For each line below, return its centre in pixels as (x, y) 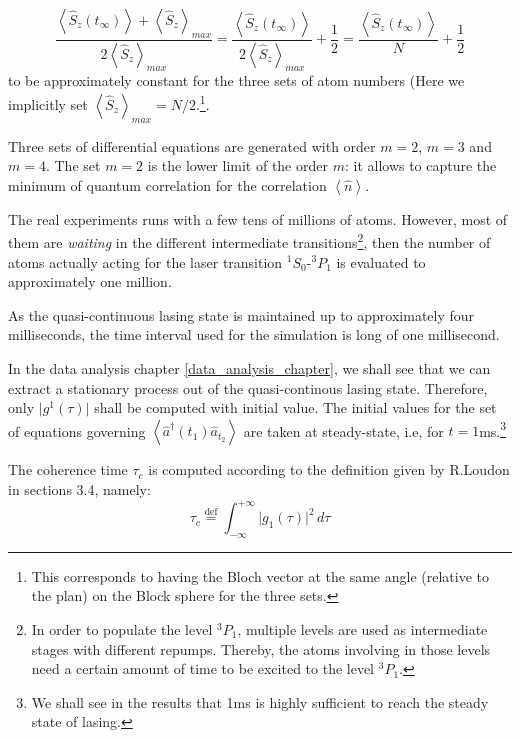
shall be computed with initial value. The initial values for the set (295, 407)
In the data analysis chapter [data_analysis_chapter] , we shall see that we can (249, 367)
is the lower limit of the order (237, 165)
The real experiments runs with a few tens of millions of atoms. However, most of (258, 218)
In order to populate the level (122, 629)
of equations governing (77, 430)
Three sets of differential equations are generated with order (192, 145)
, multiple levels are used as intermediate (362, 629)
